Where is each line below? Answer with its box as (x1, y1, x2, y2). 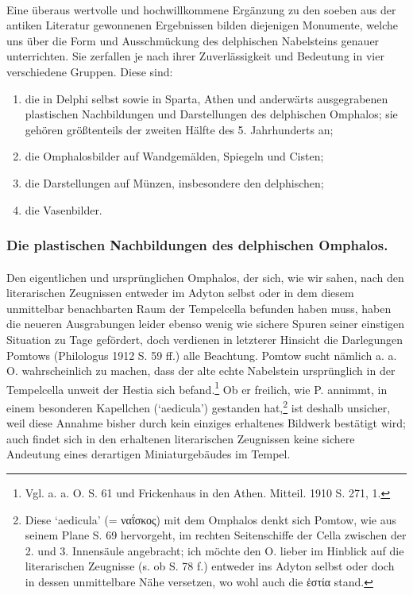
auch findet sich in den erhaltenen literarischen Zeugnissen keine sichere (6, 430, 355, 446)
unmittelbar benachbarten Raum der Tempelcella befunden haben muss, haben (6, 299, 392, 316)
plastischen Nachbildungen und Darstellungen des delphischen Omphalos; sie (25, 106, 398, 122)
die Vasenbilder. (25, 201, 102, 218)
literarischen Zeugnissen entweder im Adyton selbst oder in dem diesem (6, 284, 354, 301)
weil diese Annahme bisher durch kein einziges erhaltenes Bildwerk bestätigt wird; (6, 415, 406, 431)
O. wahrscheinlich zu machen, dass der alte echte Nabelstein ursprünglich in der (6, 362, 396, 379)
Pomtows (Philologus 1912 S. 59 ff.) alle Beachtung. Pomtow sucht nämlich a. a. (6, 346, 397, 363)
